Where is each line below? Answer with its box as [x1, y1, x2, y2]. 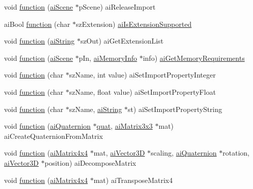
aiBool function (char [4, 18, 70, 29]
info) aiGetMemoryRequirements [142, 52, 245, 63]
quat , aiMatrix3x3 [96, 121, 153, 131]
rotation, [223, 147, 249, 158]
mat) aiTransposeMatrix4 [93, 174, 173, 185]
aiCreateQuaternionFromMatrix [4, 130, 103, 141]
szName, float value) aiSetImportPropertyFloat [69, 86, 216, 97]
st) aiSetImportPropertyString [128, 103, 223, 114]
